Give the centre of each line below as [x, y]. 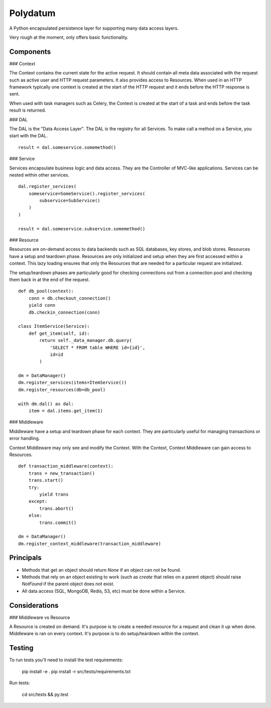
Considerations [34, 605]
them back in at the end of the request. [49, 280]
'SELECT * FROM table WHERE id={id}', [98, 347]
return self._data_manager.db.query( [86, 340]
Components [30, 52]
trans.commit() [58, 522]
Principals [26, 558]
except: [38, 501]
